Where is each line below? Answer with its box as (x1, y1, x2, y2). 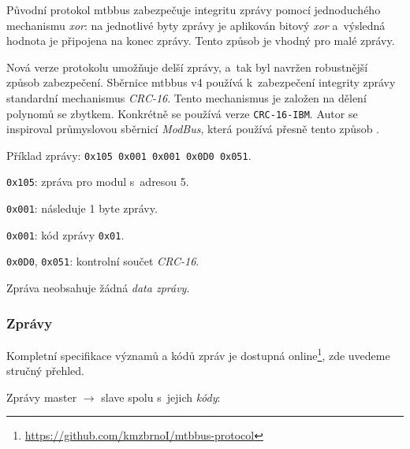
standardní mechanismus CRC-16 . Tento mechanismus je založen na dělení (6, 89, 367, 106)
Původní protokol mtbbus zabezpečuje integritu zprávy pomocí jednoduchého (6, 2, 381, 17)
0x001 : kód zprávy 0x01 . (6, 226, 125, 243)
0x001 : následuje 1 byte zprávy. (6, 200, 158, 217)
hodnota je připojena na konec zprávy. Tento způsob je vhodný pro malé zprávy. (6, 32, 395, 49)
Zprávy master (6, 388, 77, 405)
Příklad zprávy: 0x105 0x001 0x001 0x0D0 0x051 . (6, 147, 252, 163)
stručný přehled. (6, 362, 84, 379)
